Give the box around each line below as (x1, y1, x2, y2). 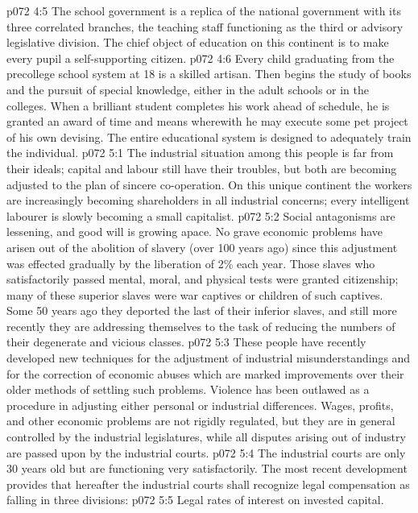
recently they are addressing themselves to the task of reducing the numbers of (6, 317, 395, 334)
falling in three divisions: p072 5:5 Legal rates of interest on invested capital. (6, 491, 384, 508)
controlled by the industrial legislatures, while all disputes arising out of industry (6, 428, 406, 445)
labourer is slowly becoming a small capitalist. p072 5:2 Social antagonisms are (6, 207, 395, 224)
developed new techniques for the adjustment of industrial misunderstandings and (6, 350, 411, 366)
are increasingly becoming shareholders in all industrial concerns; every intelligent (6, 192, 410, 209)
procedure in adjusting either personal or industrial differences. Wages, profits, (6, 396, 394, 413)
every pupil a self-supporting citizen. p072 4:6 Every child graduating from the (6, 49, 395, 66)
